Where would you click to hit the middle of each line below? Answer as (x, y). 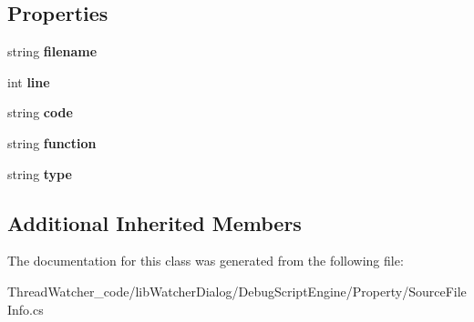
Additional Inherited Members (155, 222)
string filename (52, 51)
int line (29, 81)
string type (40, 173)
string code (40, 112)
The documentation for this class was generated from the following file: (206, 261)
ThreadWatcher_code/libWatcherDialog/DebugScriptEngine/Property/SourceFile (237, 291)
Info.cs (26, 309)
